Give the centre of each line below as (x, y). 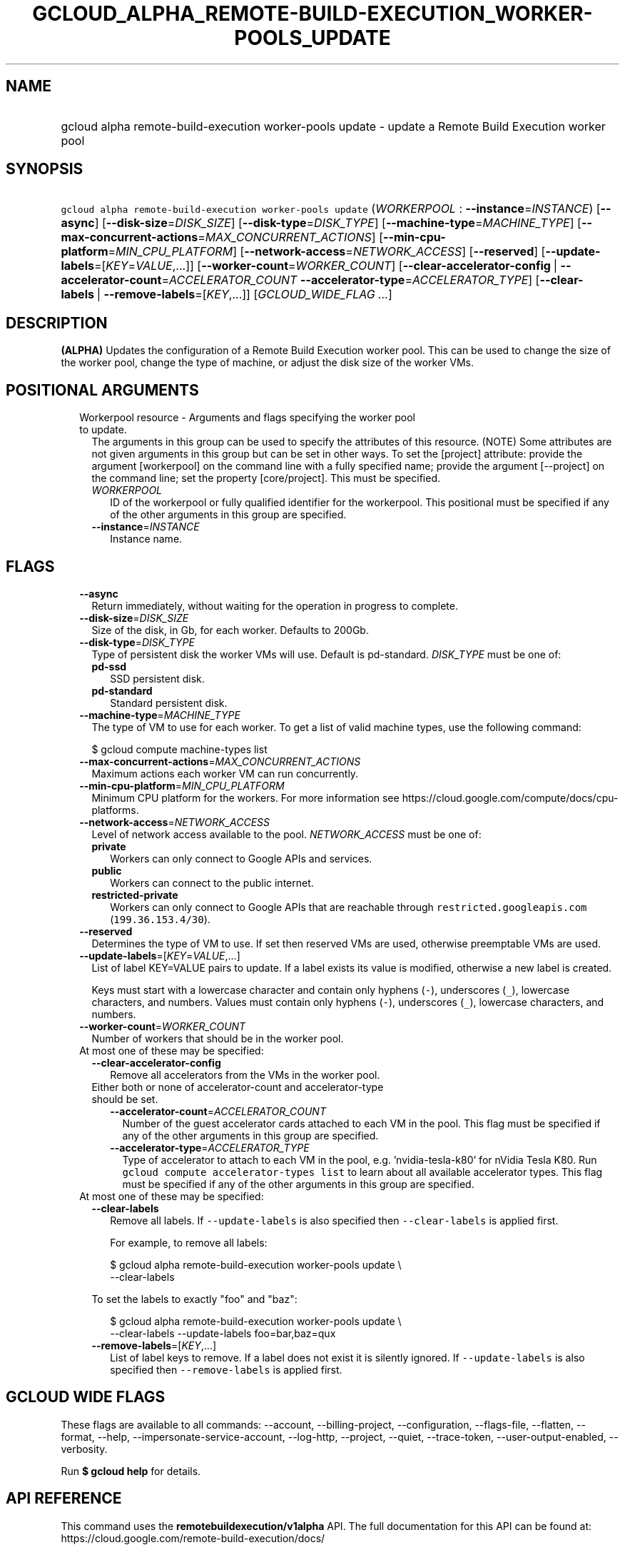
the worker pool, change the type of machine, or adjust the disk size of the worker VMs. (268, 363)
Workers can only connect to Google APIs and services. (241, 858)
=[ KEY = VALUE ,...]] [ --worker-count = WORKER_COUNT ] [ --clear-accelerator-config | (326, 266)
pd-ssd (109, 666)
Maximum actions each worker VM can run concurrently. (225, 773)
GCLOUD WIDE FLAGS (86, 1397)
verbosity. (84, 1449)
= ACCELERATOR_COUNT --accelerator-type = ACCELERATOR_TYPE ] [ (351, 280)
